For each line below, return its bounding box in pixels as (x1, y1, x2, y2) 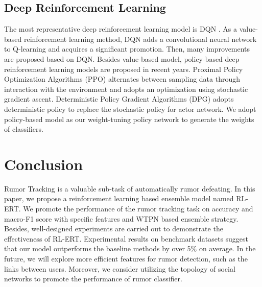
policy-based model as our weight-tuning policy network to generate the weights (4, 113, 254, 124)
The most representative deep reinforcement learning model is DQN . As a (4, 23, 237, 34)
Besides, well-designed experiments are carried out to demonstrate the (4, 223, 223, 234)
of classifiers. (4, 124, 43, 134)
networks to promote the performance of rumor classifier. (4, 273, 182, 284)
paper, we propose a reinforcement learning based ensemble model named (4, 193, 234, 204)
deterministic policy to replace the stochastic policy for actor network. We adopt (4, 103, 256, 114)
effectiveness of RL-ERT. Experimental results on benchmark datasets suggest (4, 233, 249, 244)
